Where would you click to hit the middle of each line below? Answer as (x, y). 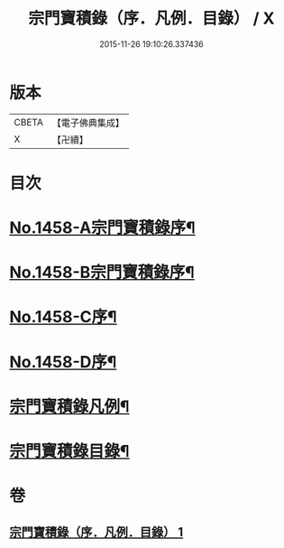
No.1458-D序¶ (63, 362)
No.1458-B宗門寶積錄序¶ (102, 273)
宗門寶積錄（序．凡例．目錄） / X (151, 19)
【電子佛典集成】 (88, 123)
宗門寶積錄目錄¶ (69, 451)
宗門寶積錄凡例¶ (69, 406)
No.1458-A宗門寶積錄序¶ (102, 228)
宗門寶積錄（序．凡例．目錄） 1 (96, 532)
